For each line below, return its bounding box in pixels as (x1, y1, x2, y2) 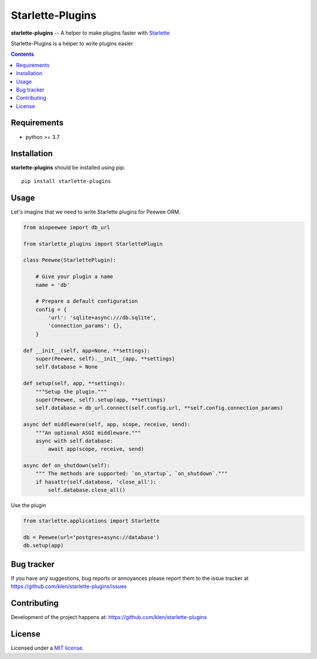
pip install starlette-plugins (21, 178, 112, 184)
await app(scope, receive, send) (48, 446, 144, 452)
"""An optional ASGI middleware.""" (35, 429, 141, 436)
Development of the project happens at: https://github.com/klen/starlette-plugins (11, 614, 207, 621)
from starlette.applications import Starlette (23, 518, 160, 525)
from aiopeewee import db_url (23, 224, 110, 231)
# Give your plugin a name (35, 273, 114, 280)
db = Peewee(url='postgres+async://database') (23, 534, 160, 541)
